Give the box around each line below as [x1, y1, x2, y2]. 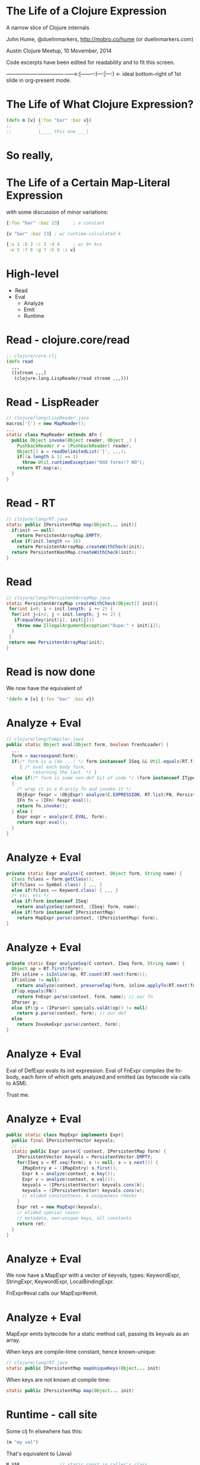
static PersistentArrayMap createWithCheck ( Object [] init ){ [6, 600, 159, 606]
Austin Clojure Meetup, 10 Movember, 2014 [6, 47, 112, 54]
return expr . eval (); [17, 820, 68, 826]
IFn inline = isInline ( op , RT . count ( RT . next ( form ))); [11, 971, 148, 977]
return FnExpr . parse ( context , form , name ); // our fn [17, 994, 153, 1000]
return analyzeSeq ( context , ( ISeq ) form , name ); [17, 904, 140, 910]
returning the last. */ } [32, 770, 97, 776]
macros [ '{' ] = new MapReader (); [6, 421, 86, 427]
